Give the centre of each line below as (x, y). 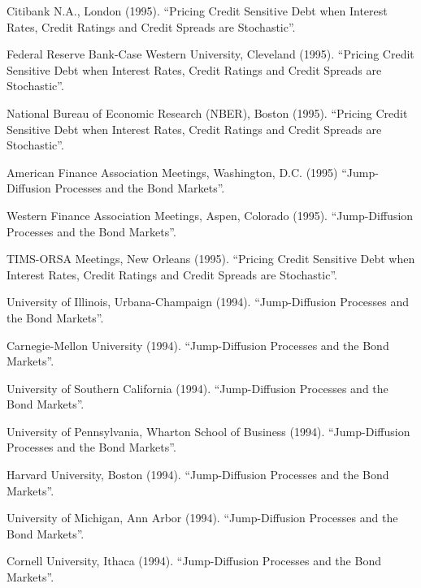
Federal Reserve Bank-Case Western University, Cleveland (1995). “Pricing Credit (210, 54)
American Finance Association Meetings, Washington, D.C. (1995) (172, 172)
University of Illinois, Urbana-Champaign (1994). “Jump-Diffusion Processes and (208, 302)
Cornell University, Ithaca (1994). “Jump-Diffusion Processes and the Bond (194, 561)
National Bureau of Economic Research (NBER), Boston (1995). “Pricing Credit (207, 112)
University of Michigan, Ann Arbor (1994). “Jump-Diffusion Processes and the (202, 518)
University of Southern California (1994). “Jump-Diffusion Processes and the (197, 388)
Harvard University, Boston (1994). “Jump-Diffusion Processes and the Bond (198, 475)
